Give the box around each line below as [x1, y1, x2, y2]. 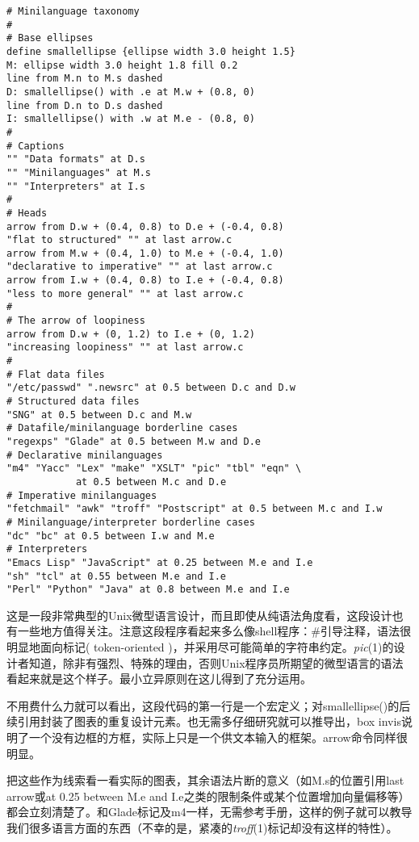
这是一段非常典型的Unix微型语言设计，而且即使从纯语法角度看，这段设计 [6, 606, 392, 623]
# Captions [6, 140, 65, 152]
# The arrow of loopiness [6, 315, 145, 327]
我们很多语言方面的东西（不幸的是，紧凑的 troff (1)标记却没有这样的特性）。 [6, 819, 398, 836]
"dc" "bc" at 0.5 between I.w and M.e [6, 530, 215, 542]
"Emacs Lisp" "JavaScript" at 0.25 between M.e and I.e [6, 556, 313, 568]
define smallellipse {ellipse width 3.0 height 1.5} [6, 45, 295, 57]
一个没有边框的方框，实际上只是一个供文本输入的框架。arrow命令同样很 [28, 729, 408, 746]
